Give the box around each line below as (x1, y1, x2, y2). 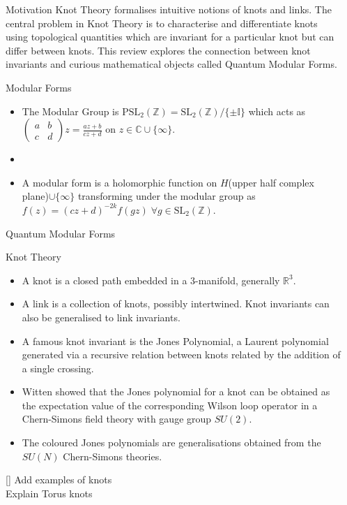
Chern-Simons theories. (63, 448, 162, 463)
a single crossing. (22, 360, 94, 375)
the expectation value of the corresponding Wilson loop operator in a (22, 397, 318, 412)
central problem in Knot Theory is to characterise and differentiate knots (6, 15, 318, 30)
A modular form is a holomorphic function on (22, 175, 217, 189)
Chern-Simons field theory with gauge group (22, 411, 212, 426)
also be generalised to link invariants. (22, 309, 180, 324)
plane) (22, 189, 49, 203)
